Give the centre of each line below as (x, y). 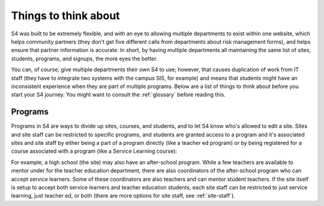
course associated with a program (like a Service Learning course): (94, 151)
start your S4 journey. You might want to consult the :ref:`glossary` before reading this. (118, 95)
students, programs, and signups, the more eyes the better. (84, 58)
